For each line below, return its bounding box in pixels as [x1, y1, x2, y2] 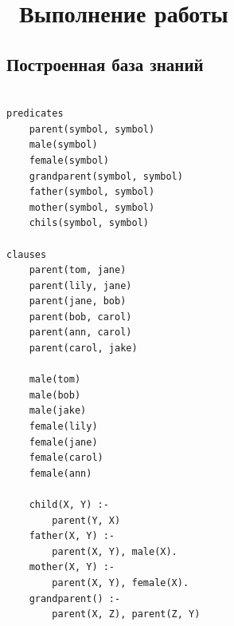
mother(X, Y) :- [29, 561, 115, 573]
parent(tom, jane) [29, 264, 127, 276]
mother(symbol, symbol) [29, 201, 155, 213]
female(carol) [29, 452, 103, 464]
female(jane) [29, 436, 98, 448]
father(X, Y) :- [29, 530, 115, 542]
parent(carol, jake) [29, 343, 138, 355]
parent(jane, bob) [29, 295, 127, 307]
